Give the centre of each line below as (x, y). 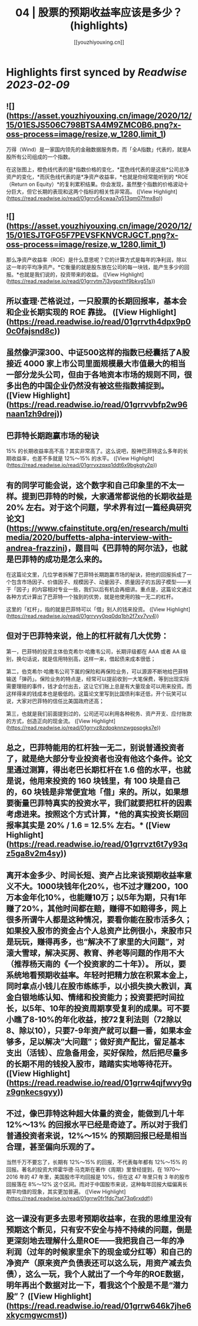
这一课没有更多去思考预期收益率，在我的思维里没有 (99, 1219)
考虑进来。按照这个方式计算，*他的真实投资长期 (93, 814)
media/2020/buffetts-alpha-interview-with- (89, 537)
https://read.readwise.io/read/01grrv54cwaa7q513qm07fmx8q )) (85, 198)
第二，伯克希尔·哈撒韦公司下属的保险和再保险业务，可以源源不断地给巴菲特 (97, 671)
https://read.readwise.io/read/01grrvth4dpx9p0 (100, 322)
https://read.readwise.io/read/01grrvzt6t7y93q (98, 844)
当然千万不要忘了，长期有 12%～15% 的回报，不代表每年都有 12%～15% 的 (97, 1162)
